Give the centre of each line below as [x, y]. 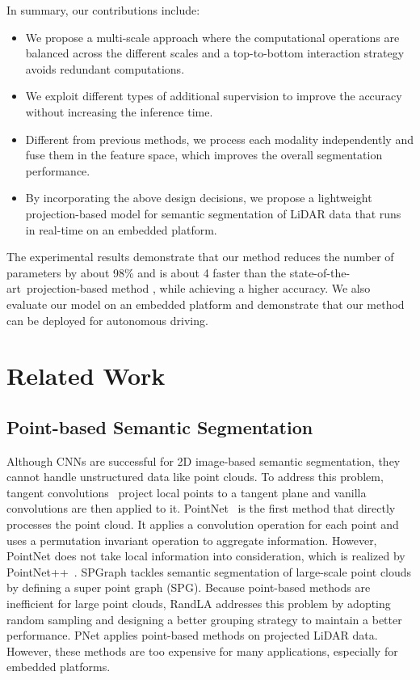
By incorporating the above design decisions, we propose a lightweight [199, 198]
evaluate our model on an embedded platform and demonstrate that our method [206, 304]
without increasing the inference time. [119, 111]
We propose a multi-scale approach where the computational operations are [212, 37]
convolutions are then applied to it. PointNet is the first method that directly [201, 508]
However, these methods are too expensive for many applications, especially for [202, 650]
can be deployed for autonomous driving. [107, 320]
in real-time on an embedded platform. [121, 229]
